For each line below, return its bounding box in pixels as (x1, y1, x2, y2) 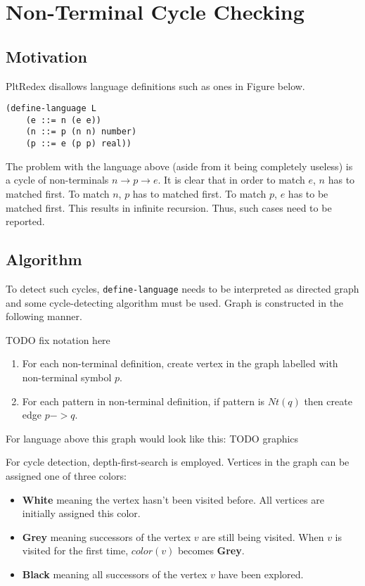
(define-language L (6, 103, 96, 114)
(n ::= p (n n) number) (25, 127, 137, 137)
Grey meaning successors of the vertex (22, 529, 191, 544)
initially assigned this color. (22, 506, 141, 521)
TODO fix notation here (6, 332, 110, 347)
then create (304, 393, 352, 408)
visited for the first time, (22, 543, 129, 558)
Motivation (6, 45, 87, 67)
